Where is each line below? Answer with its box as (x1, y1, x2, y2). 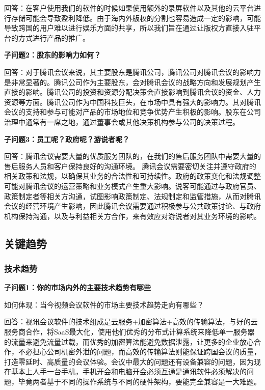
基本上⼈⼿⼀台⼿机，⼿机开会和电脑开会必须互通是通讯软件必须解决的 (11, 366, 247, 377)
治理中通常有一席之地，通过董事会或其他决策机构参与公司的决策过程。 (4, 116, 240, 127)
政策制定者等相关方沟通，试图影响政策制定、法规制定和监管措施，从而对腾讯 (4, 190, 261, 201)
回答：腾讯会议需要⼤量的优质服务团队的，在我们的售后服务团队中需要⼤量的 (4, 151, 261, 161)
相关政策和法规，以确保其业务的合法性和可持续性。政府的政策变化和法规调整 (4, 171, 261, 181)
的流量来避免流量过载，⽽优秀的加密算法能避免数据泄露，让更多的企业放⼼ (4, 336, 254, 347)
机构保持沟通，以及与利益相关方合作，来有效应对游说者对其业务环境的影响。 (4, 210, 261, 221)
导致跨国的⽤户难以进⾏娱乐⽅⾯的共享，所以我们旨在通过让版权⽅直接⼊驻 (4, 22, 254, 33)
